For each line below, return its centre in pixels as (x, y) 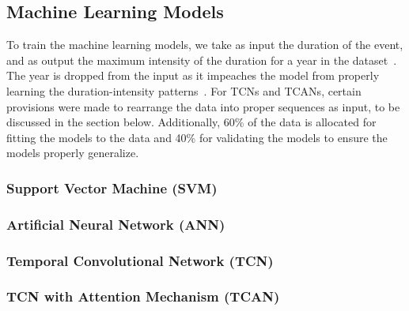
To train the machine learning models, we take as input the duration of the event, (205, 45)
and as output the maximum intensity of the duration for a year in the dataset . (202, 60)
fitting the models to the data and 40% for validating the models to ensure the (197, 137)
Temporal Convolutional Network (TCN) (140, 260)
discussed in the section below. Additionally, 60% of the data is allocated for (191, 122)
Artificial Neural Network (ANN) (116, 224)
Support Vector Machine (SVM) (112, 187)
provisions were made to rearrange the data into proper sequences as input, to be (203, 106)
